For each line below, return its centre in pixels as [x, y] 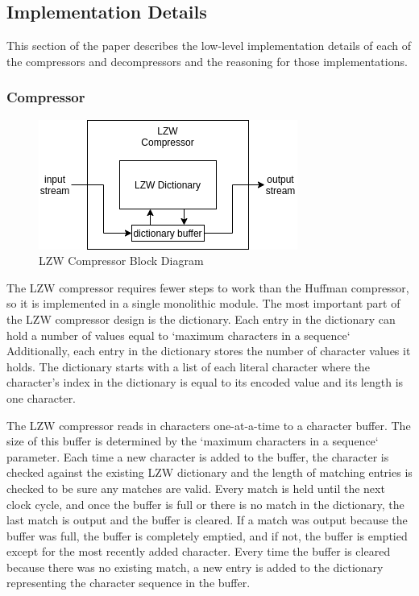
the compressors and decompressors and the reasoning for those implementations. [207, 61]
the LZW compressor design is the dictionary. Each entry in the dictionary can [201, 319]
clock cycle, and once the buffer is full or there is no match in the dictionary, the [205, 504]
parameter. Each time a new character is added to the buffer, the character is [198, 456]
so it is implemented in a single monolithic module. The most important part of [203, 303]
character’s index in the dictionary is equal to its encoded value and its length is [205, 382]
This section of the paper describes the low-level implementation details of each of [209, 46]
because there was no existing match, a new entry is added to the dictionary [195, 567]
